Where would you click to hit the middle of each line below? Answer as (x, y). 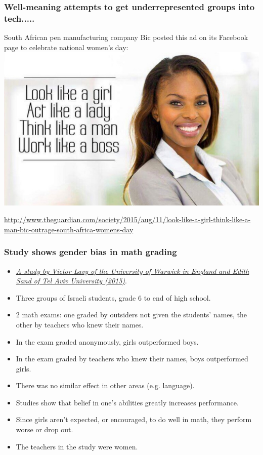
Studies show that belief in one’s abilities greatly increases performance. (127, 402)
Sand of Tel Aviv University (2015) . (71, 281)
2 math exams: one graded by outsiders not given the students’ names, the (131, 315)
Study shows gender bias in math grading (91, 252)
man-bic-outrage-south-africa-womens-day (69, 229)
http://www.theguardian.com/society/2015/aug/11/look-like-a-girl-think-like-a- (127, 219)
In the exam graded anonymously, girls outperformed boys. (107, 341)
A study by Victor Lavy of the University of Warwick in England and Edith (133, 271)
